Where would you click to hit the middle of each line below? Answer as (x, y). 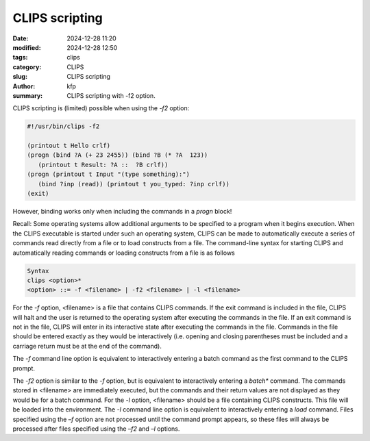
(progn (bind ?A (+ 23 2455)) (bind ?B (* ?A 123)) (118, 155)
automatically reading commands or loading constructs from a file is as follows (124, 253)
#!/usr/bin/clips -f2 (63, 126)
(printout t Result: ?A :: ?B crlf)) (103, 165)
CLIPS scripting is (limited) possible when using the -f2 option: (101, 108)
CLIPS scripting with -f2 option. (111, 95)
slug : (20, 77)
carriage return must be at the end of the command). (87, 346)
